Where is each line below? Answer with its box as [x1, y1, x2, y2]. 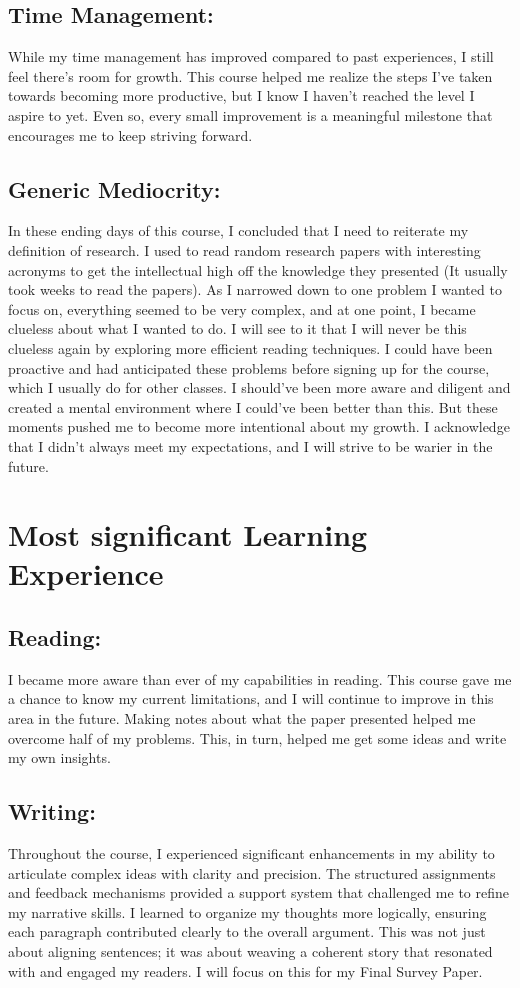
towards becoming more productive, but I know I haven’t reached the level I [8, 85, 475, 106]
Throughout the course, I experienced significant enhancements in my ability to [8, 843, 495, 864]
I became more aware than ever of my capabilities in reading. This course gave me [8, 668, 512, 689]
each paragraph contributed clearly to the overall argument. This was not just [8, 921, 486, 942]
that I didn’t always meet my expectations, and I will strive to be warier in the [8, 435, 493, 456]
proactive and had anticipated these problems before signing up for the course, [8, 357, 490, 378]
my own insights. [8, 747, 111, 768]
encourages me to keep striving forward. [8, 124, 253, 145]
